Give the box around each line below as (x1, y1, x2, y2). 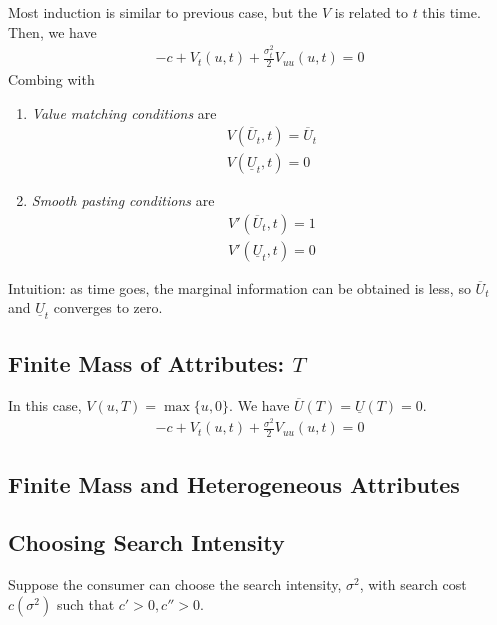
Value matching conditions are (31, 102, 217, 123)
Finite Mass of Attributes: (8, 347, 285, 378)
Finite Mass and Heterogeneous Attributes (8, 468, 460, 499)
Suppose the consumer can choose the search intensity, (8, 574, 342, 595)
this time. (422, 2, 481, 22)
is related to (334, 2, 408, 22)
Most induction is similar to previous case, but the (8, 2, 318, 22)
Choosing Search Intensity (8, 527, 285, 558)
